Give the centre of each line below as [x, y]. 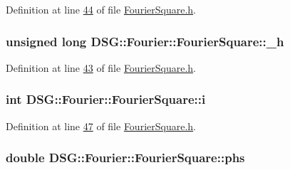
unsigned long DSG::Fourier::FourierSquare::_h [145, 41]
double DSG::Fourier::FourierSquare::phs [125, 158]
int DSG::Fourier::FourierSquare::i [106, 99]
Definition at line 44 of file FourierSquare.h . [101, 9]
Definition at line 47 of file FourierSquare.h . [101, 126]
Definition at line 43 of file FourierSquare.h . [101, 67]
